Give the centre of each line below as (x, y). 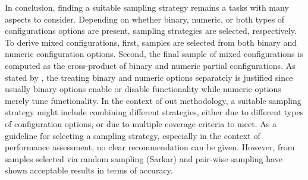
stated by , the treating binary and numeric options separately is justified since (149, 77)
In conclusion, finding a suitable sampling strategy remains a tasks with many (147, 7)
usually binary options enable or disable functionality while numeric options (143, 89)
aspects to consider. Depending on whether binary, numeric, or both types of (145, 19)
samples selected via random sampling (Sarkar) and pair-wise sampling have (144, 158)
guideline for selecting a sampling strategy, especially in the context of (133, 135)
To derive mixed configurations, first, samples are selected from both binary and (151, 42)
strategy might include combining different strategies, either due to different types (154, 112)
